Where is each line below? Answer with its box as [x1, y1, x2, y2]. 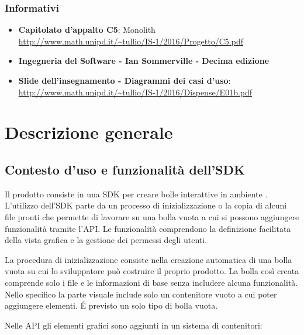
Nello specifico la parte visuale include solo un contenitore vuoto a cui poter [5, 288, 277, 300]
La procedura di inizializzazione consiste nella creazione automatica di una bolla [5, 253, 292, 265]
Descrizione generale [5, 120, 173, 144]
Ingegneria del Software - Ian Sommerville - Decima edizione [18, 54, 270, 67]
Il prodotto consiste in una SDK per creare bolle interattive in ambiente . [5, 187, 268, 200]
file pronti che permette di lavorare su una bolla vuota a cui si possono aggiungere [5, 210, 299, 223]
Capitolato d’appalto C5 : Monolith [18, 23, 156, 36]
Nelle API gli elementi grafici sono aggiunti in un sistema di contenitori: [5, 319, 262, 331]
